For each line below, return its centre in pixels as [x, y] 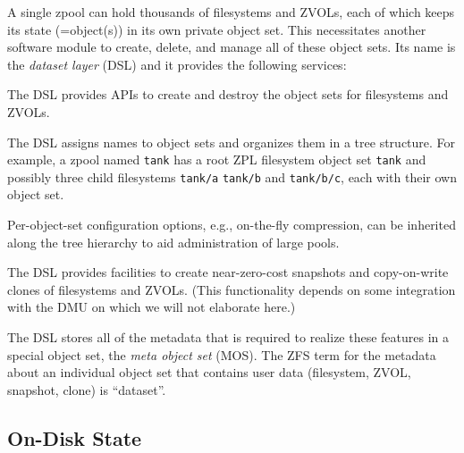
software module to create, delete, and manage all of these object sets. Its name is [232, 47]
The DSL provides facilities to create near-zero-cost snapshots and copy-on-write [228, 272]
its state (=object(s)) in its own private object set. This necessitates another [217, 29]
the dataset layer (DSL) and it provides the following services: [177, 64]
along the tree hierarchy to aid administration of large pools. [173, 242]
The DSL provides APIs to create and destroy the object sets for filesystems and [228, 94]
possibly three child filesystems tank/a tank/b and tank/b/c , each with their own [232, 176]
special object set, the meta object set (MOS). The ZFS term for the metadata [222, 354]
